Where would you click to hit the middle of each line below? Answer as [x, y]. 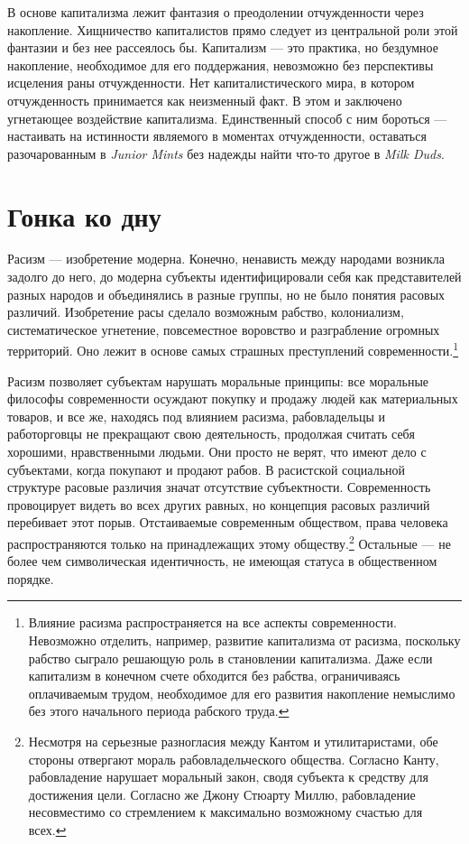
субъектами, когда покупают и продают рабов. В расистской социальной [206, 469]
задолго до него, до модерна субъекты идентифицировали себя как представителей [234, 277]
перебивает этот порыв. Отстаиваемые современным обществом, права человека [228, 522]
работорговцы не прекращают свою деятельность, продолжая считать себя [211, 434]
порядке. [31, 578]
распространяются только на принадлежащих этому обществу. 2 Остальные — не [229, 542]
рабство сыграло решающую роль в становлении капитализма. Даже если [230, 658]
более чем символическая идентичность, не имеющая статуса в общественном [222, 561]
